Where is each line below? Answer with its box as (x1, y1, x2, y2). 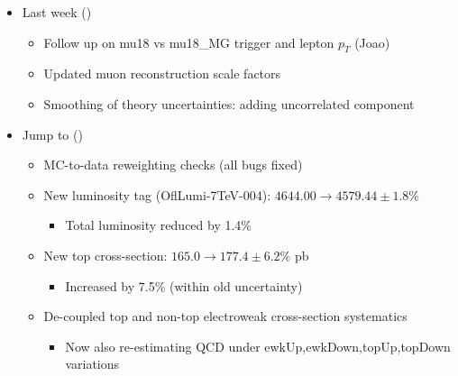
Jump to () (22, 124, 83, 143)
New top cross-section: (43, 245, 168, 264)
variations (65, 354, 120, 373)
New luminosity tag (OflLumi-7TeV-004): (43, 185, 271, 204)
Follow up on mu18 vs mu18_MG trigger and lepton (43, 32, 334, 51)
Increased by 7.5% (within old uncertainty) (65, 276, 303, 295)
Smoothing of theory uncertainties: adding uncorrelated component (43, 94, 415, 113)
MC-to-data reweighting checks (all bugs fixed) (43, 155, 303, 174)
